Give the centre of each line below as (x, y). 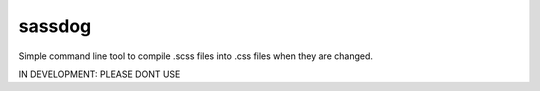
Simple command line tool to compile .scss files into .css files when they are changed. (196, 56)
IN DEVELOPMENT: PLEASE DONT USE (99, 74)
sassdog (55, 26)
